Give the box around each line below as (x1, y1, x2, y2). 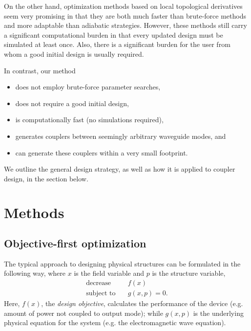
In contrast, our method (4, 65, 76, 75)
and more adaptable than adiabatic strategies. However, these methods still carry (4, 20, 247, 30)
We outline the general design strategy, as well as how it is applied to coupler (4, 164, 235, 174)
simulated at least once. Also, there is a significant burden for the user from (4, 39, 230, 49)
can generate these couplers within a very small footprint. (15, 147, 188, 157)
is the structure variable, (152, 268, 226, 278)
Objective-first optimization (4, 236, 146, 251)
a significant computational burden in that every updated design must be (4, 29, 223, 40)
